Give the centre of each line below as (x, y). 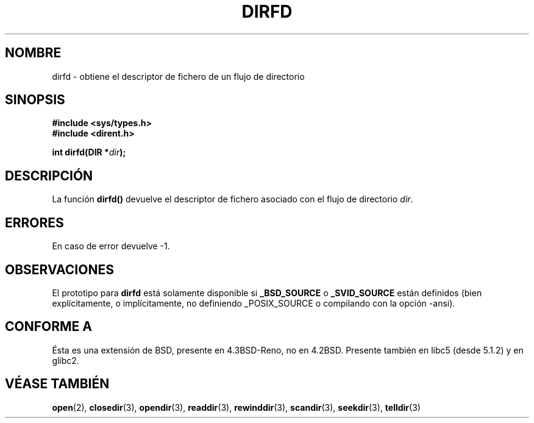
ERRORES (34, 222)
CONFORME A (48, 327)
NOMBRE (33, 53)
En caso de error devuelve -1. (111, 246)
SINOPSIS (35, 100)
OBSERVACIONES (59, 269)
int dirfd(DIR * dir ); (89, 152)
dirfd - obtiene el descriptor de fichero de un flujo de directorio (178, 76)
